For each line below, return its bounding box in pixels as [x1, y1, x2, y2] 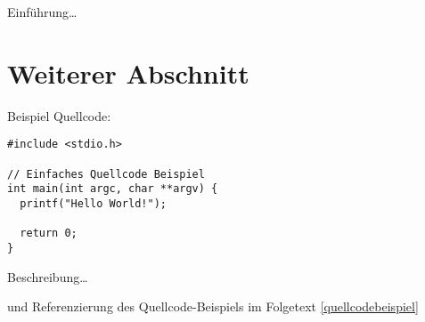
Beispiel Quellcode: [7, 106, 111, 125]
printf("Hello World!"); [20, 197, 167, 210]
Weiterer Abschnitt [7, 54, 249, 91]
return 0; [20, 227, 78, 240]
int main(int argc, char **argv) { [7, 182, 218, 196]
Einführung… [7, 3, 78, 20]
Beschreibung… [7, 267, 88, 286]
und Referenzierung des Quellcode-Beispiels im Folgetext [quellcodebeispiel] [7, 297, 419, 316]
